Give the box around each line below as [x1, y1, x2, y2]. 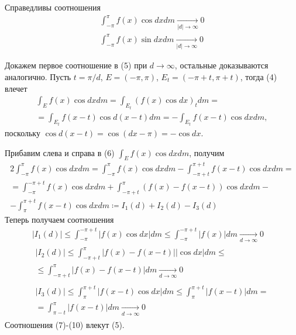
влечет [5, 82, 27, 94]
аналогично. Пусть [5, 70, 71, 82]
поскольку [5, 127, 40, 139]
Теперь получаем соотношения [5, 213, 114, 226]
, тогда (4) [240, 70, 277, 82]
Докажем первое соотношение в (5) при [5, 59, 147, 71]
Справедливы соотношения [5, 1, 101, 13]
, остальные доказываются [174, 59, 269, 71]
